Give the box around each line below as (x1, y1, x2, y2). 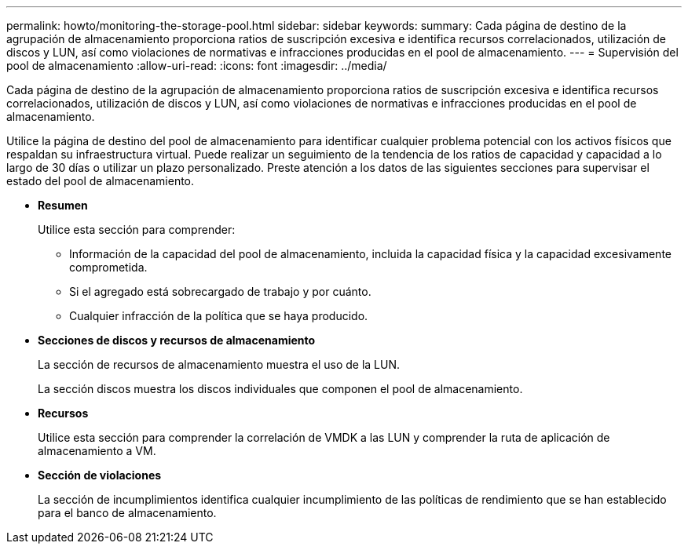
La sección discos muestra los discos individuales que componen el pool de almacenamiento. (38, 382, 523, 395)
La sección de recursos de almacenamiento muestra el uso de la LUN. (38, 358, 401, 371)
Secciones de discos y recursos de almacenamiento (38, 333, 316, 347)
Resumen (38, 199, 88, 212)
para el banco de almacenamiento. (38, 506, 217, 519)
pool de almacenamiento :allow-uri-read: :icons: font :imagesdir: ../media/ (6, 59, 387, 72)
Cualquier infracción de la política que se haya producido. (69, 309, 368, 322)
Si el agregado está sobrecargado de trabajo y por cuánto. (69, 285, 371, 298)
